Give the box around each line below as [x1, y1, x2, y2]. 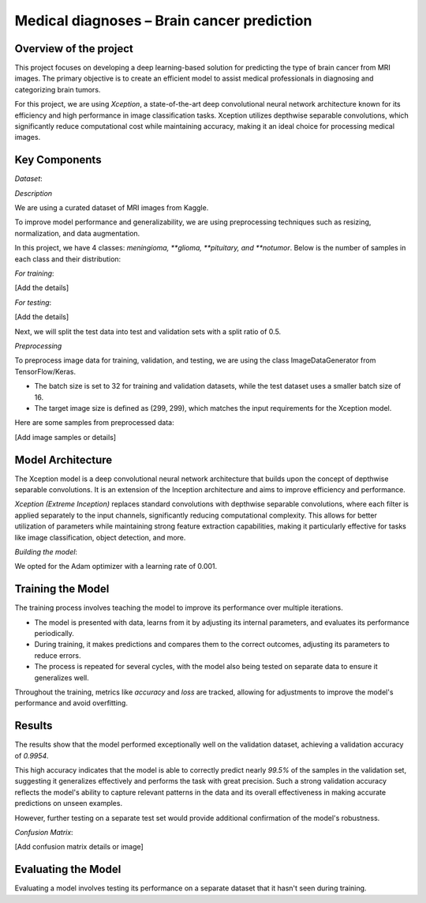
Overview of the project [14, 42, 134, 55]
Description [14, 188, 53, 198]
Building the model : [14, 547, 78, 556]
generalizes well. [34, 672, 90, 683]
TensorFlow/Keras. [14, 367, 77, 376]
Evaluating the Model [14, 863, 121, 876]
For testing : [14, 297, 52, 307]
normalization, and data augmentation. [14, 228, 140, 238]
